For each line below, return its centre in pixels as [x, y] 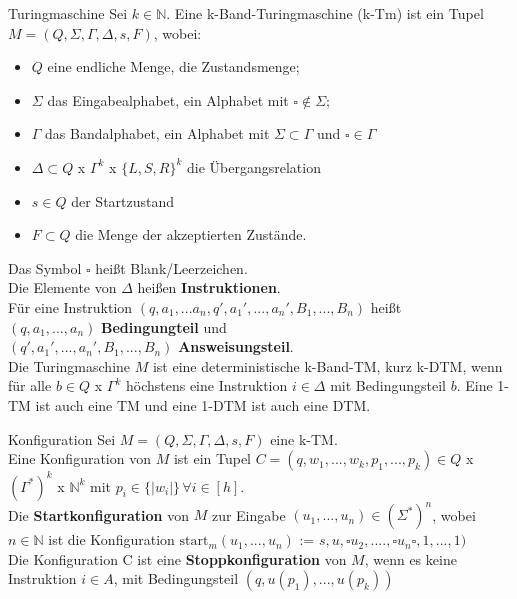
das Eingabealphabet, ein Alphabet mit [168, 99]
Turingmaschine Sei [68, 13]
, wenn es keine [410, 558]
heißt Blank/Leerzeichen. [171, 267]
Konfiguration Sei [62, 438]
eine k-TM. [304, 438]
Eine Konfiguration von [79, 458]
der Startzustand [123, 200]
